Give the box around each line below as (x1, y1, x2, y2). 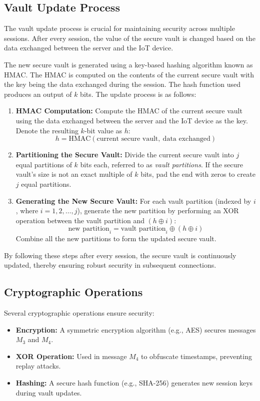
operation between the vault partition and (15, 215, 144, 225)
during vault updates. (15, 387, 82, 398)
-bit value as (84, 125, 122, 135)
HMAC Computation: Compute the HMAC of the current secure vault (15, 105, 242, 116)
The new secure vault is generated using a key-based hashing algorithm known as (4, 59, 253, 69)
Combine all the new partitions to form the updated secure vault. (15, 233, 216, 244)
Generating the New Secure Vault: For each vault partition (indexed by (15, 195, 251, 206)
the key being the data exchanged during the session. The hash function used (4, 79, 240, 89)
